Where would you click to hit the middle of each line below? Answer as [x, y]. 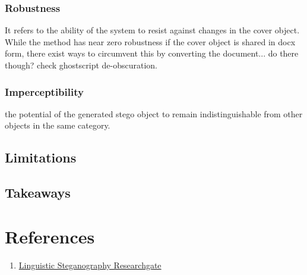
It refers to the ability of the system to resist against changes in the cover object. [152, 30]
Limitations [41, 157]
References [50, 236]
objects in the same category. [58, 125]
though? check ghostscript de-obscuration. [81, 65]
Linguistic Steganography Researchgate [90, 265]
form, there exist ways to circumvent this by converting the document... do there [152, 53]
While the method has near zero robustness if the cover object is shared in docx [150, 41]
